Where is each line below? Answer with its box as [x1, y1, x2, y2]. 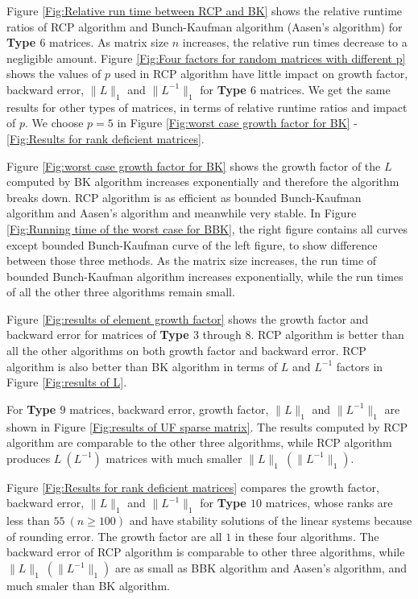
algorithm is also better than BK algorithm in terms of [6, 357, 278, 374]
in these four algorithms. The [234, 527, 379, 544]
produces [6, 449, 51, 466]
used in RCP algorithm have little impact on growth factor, [114, 65, 408, 82]
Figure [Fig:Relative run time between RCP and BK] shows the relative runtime [6, 2, 403, 19]
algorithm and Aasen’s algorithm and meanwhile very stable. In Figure [6, 204, 357, 221]
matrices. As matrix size [49, 34, 169, 51]
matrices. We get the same [259, 81, 391, 97]
